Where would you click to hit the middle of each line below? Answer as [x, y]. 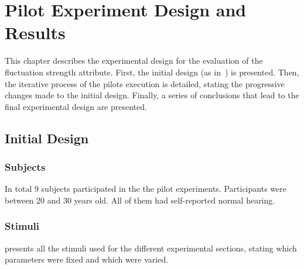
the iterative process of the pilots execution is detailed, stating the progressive [145, 83]
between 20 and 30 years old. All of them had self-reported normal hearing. [140, 200]
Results [35, 32]
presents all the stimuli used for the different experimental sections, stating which [151, 248]
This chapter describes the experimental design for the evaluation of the [134, 61]
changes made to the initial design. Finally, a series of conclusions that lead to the [152, 95]
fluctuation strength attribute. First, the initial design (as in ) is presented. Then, [152, 72]
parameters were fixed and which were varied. [87, 259]
